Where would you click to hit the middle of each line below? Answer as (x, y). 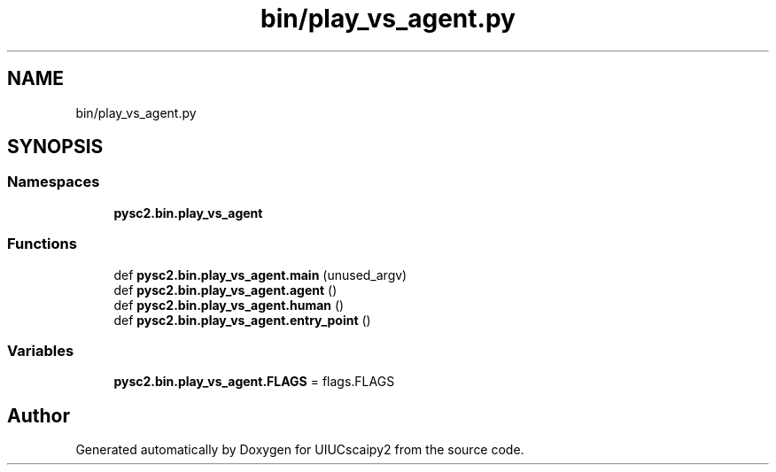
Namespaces (54, 182)
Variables (41, 350)
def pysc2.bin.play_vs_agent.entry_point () (242, 320)
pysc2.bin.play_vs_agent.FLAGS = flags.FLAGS (254, 382)
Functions (42, 244)
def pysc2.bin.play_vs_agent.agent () (225, 290)
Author (39, 415)
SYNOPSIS (55, 147)
